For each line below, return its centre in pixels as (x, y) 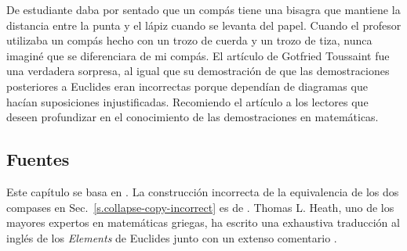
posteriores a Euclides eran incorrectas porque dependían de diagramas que (187, 86)
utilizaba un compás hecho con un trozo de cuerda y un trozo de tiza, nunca (189, 40)
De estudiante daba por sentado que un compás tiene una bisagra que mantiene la (203, 9)
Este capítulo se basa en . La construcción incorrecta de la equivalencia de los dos (203, 191)
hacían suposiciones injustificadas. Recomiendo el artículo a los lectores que (187, 101)
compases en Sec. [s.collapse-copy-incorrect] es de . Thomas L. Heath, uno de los (200, 207)
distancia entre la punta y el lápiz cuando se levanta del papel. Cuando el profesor (204, 25)
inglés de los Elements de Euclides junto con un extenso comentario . (172, 237)
